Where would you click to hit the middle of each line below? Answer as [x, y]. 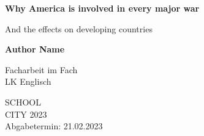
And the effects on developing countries [79, 28]
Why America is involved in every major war [102, 8]
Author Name [35, 49]
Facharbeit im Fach [41, 69]
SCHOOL [23, 102]
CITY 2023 [26, 114]
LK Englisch [28, 81]
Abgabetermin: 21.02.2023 [54, 126]
